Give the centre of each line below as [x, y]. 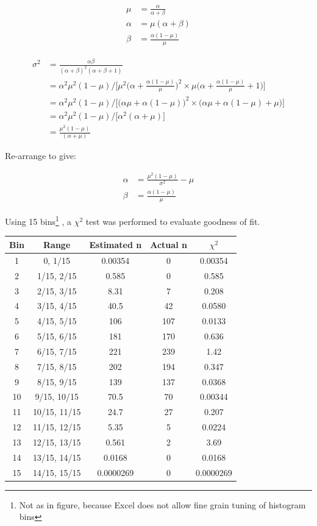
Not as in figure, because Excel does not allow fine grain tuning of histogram [162, 504]
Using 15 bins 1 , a [38, 220]
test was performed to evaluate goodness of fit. [173, 221]
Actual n [169, 244]
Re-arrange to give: [41, 156]
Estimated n [116, 244]
